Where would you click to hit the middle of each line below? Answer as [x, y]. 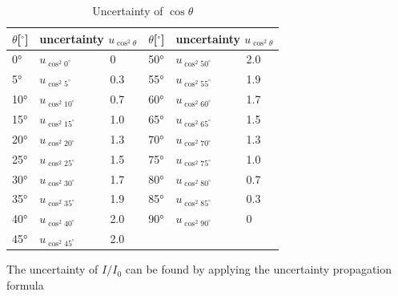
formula [25, 284]
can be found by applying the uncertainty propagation [259, 269]
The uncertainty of [52, 269]
